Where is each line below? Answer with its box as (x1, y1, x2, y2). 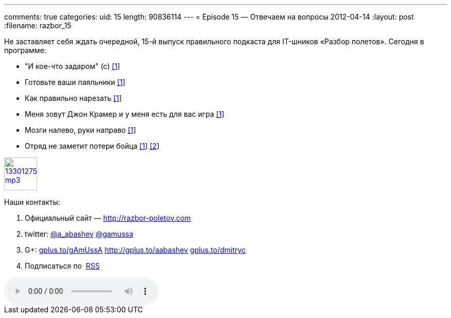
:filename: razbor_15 (4, 21, 72, 30)
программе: (4, 46, 46, 55)
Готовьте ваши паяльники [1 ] (25, 78, 126, 86)
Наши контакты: (4, 198, 60, 206)
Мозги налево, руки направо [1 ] (25, 126, 136, 134)
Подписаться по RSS (25, 261, 100, 270)
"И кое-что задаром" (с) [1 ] (25, 62, 120, 70)
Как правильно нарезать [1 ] (25, 94, 122, 102)
